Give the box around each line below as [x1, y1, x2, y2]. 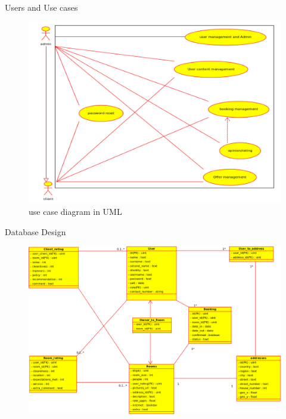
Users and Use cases [5, 1, 78, 13]
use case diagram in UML [29, 205, 122, 218]
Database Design [5, 225, 66, 238]
